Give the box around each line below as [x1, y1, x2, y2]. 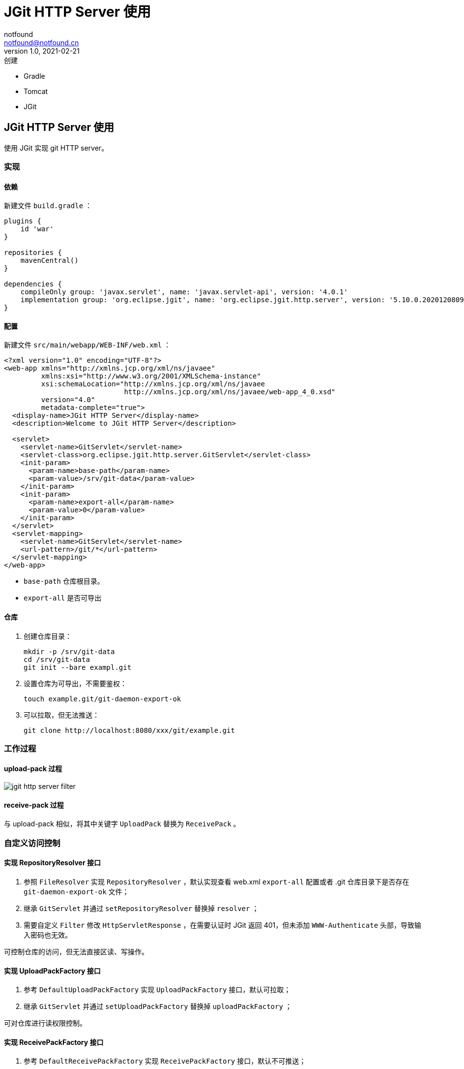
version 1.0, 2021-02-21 [4, 46, 80, 55]
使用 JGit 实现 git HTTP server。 [4, 143, 109, 152]
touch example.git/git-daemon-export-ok [24, 694, 181, 703]
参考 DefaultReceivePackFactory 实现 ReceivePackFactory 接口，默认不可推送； [24, 1057, 306, 1066]
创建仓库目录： [24, 631, 72, 640]
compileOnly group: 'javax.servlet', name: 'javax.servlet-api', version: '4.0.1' [20, 288, 348, 296]
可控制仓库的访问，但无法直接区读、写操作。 [4, 947, 148, 956]
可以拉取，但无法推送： [24, 710, 99, 719]
